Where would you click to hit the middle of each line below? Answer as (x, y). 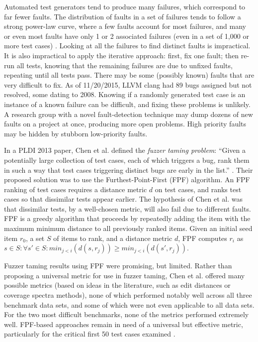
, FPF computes (203, 238)
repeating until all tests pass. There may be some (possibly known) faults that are (129, 75)
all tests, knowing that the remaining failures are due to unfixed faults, (125, 65)
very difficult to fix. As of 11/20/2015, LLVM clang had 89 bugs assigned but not (128, 84)
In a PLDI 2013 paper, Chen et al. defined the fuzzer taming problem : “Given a (125, 150)
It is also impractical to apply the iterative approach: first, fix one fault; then (122, 55)
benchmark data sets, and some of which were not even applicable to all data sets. (129, 304)
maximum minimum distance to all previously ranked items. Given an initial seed (128, 228)
